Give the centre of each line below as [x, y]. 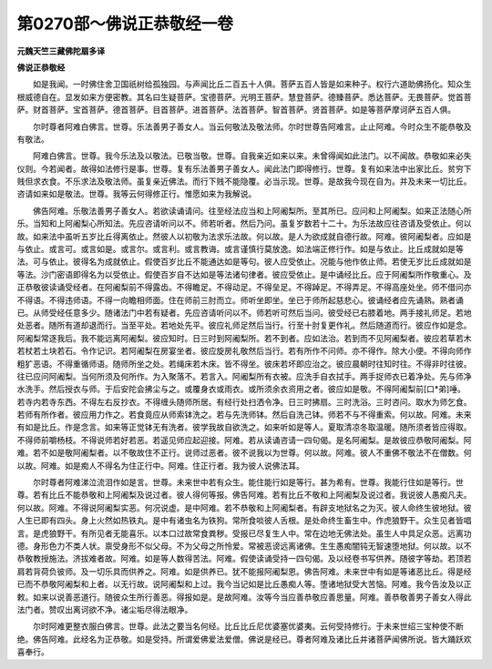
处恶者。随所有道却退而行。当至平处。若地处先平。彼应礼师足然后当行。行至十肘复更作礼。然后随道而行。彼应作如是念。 [244, 325]
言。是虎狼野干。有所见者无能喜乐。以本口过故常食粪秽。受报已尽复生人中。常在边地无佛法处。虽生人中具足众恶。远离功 [244, 533]
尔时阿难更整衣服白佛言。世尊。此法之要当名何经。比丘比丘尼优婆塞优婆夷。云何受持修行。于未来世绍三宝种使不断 [248, 626]
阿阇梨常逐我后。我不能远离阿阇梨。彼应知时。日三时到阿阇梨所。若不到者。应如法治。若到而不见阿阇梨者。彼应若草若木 [244, 338]
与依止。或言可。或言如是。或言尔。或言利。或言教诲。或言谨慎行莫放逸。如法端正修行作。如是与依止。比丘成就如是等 [240, 249]
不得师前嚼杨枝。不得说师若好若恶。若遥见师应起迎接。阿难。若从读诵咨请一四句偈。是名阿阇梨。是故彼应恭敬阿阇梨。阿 [244, 440]
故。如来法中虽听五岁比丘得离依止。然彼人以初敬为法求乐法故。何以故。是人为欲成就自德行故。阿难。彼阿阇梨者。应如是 [244, 236]
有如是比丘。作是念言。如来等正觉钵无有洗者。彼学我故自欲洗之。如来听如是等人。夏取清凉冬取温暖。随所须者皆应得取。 [244, 427]
